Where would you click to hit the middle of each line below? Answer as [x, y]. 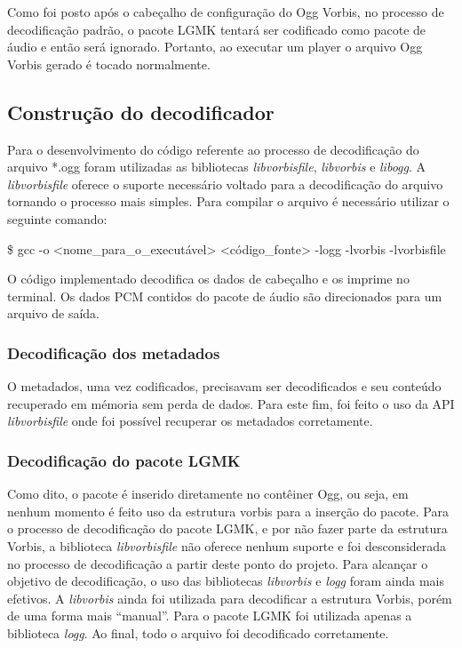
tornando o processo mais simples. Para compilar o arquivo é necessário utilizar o [228, 201]
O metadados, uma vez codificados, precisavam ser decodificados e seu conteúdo [224, 386]
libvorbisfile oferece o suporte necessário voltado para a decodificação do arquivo [225, 184]
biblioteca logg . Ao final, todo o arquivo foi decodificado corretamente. [198, 632]
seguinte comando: [57, 218]
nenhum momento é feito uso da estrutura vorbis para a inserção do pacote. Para [228, 511]
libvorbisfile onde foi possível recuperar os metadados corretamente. [190, 421]
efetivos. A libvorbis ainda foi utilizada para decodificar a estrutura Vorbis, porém [230, 598]
